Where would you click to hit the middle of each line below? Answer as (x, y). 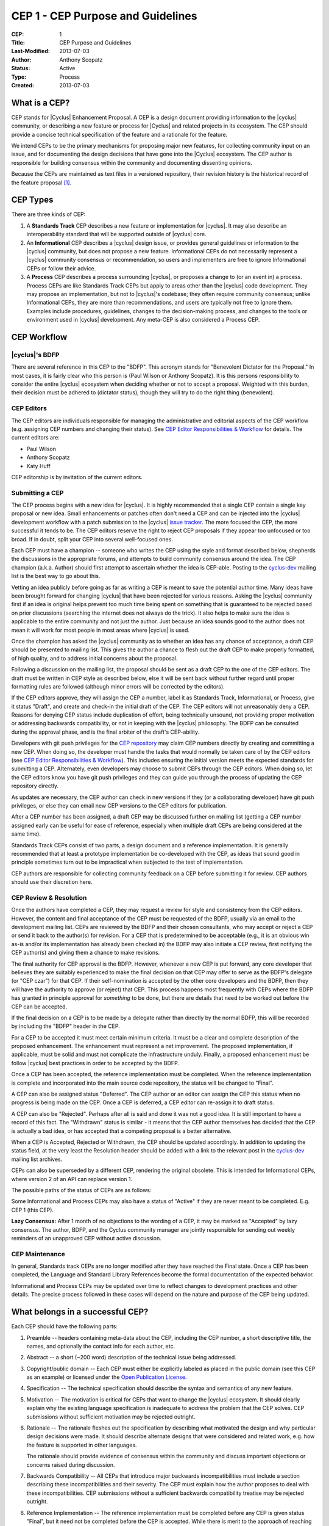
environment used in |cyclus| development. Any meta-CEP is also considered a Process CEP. (143, 320)
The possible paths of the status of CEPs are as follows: (81, 1190)
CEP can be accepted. (39, 1007)
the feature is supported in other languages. (82, 1445)
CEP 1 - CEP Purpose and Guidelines (104, 16)
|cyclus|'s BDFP (35, 355)
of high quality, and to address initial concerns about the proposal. (94, 658)
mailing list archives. (37, 1159)
